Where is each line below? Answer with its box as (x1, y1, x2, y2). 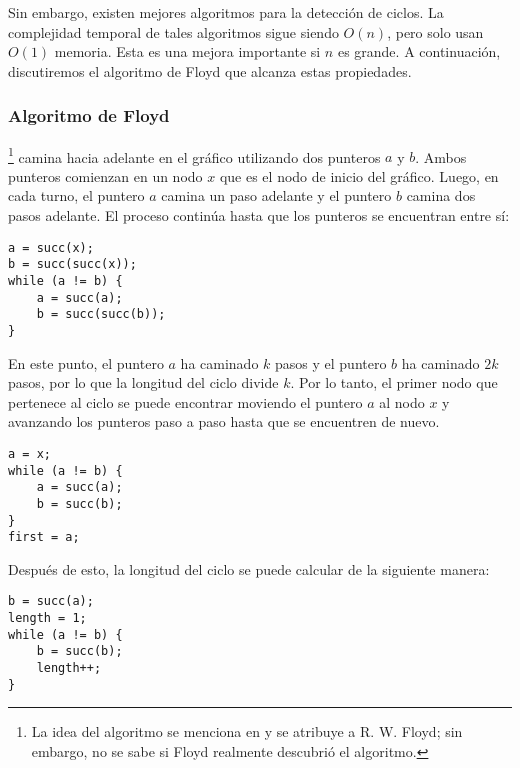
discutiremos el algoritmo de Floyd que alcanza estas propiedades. (8, 60, 412, 81)
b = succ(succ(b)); (36, 307, 166, 322)
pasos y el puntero (275, 352, 387, 373)
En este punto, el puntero (8, 352, 164, 373)
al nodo (379, 391, 425, 412)
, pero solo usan (387, 21, 484, 42)
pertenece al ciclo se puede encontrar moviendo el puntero (8, 391, 363, 412)
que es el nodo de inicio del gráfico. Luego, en (219, 165, 499, 186)
